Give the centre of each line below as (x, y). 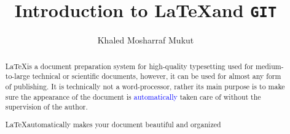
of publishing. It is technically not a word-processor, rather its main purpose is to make (145, 86)
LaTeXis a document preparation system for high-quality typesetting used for (129, 66)
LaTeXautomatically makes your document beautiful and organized (113, 124)
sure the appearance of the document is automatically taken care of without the (133, 96)
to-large (18, 76)
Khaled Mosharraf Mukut (146, 40)
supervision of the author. (46, 107)
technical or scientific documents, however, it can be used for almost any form (157, 76)
